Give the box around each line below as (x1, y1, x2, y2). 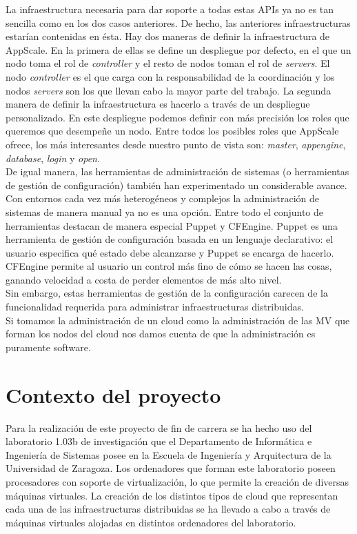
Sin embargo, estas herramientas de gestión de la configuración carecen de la (6, 286, 328, 300)
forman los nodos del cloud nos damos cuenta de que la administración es (6, 326, 316, 341)
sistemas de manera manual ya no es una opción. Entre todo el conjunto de (6, 204, 324, 219)
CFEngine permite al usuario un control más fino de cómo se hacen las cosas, (6, 259, 332, 273)
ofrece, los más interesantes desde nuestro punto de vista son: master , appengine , (6, 137, 346, 151)
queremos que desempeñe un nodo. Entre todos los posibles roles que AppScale (6, 123, 339, 138)
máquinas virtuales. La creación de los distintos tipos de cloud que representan (6, 488, 338, 502)
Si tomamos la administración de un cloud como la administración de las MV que (6, 313, 350, 327)
